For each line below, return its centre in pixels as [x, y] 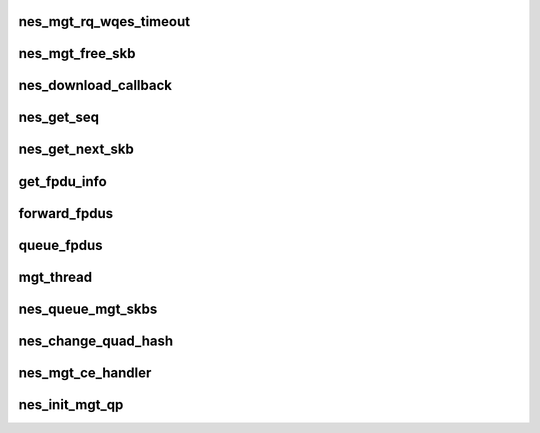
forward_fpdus [66, 213]
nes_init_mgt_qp [71, 404]
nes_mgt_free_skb [77, 53]
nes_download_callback [95, 85]
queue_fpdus [61, 245]
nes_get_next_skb [76, 149]
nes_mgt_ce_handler [85, 372]
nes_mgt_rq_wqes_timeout [104, 21]
